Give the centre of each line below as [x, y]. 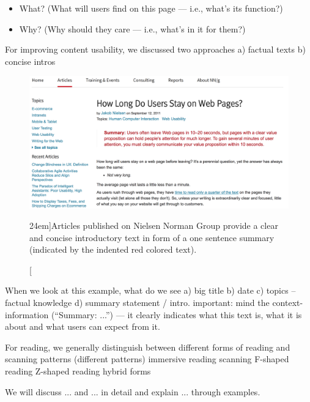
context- [288, 303]
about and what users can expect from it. [83, 326]
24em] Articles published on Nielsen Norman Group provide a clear [154, 225]
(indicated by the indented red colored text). [113, 249]
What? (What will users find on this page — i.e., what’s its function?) [151, 8]
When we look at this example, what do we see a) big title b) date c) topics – [150, 290]
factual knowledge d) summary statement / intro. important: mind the [137, 303]
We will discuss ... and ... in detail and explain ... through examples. [133, 391]
